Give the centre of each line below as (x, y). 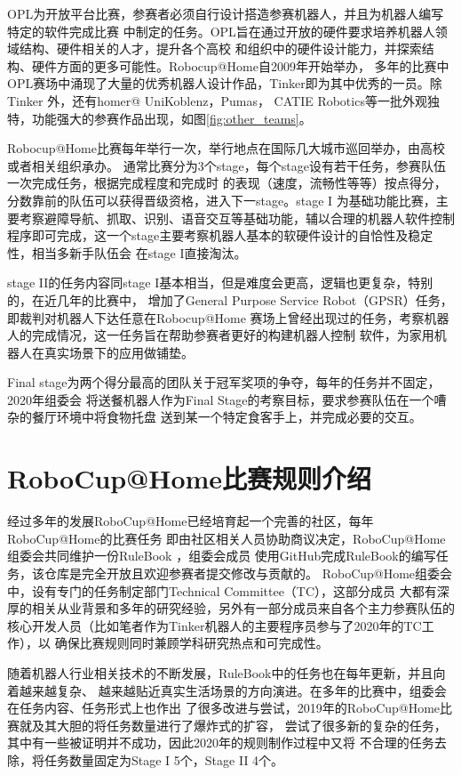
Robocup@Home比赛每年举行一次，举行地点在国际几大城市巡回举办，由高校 (226, 148)
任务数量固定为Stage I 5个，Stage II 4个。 (164, 759)
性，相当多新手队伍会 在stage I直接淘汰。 (127, 252)
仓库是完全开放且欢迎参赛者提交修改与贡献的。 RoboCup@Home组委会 (248, 573)
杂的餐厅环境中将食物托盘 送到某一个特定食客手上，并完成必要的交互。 (215, 417)
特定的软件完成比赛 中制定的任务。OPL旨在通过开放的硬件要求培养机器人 (221, 31)
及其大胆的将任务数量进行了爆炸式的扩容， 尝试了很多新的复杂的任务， (239, 725)
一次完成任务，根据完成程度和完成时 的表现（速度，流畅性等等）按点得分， (227, 183)
